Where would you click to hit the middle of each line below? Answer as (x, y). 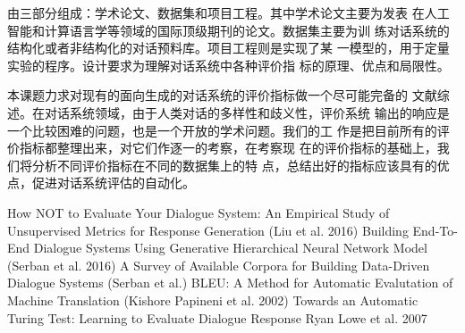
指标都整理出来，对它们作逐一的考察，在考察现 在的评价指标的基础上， (228, 148)
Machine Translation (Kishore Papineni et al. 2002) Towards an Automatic (213, 300)
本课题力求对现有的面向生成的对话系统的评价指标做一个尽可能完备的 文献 (222, 95)
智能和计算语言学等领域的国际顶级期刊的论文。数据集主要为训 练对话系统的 (228, 30)
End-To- (435, 230)
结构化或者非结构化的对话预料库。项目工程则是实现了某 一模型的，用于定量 (228, 48)
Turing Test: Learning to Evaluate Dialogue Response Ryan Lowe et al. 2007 (217, 317)
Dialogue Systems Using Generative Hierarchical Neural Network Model (230, 248)
